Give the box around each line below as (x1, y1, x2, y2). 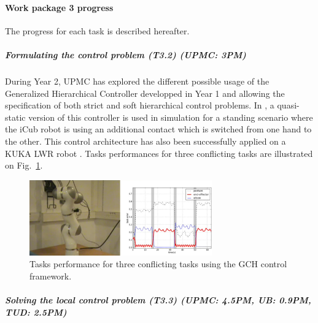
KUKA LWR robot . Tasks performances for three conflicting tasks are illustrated (5, 146, 313, 159)
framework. (29, 269, 72, 282)
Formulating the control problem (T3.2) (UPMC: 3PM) (5, 48, 246, 61)
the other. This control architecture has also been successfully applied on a (5, 134, 286, 147)
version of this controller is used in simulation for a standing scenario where (28, 110, 313, 123)
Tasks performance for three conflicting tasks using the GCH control (29, 257, 287, 270)
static (5, 110, 26, 123)
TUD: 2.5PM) (5, 305, 67, 318)
